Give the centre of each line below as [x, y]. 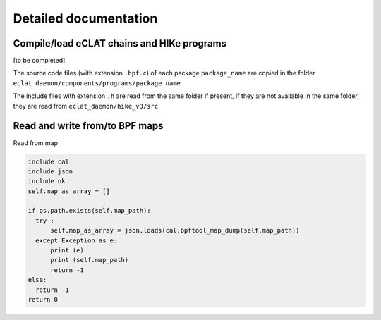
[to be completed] [39, 61]
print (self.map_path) [90, 260]
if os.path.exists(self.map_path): [89, 211]
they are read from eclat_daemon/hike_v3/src [86, 106]
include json [50, 171]
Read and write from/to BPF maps [88, 126]
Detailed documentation [85, 18]
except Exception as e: [77, 240]
